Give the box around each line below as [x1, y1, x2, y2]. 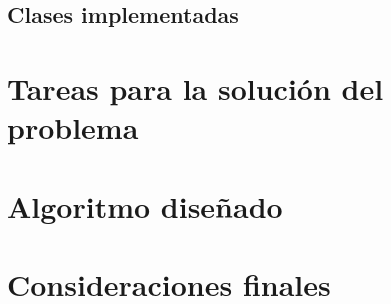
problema [7, 107, 139, 148]
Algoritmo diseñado [7, 185, 283, 226]
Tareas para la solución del [7, 67, 384, 108]
